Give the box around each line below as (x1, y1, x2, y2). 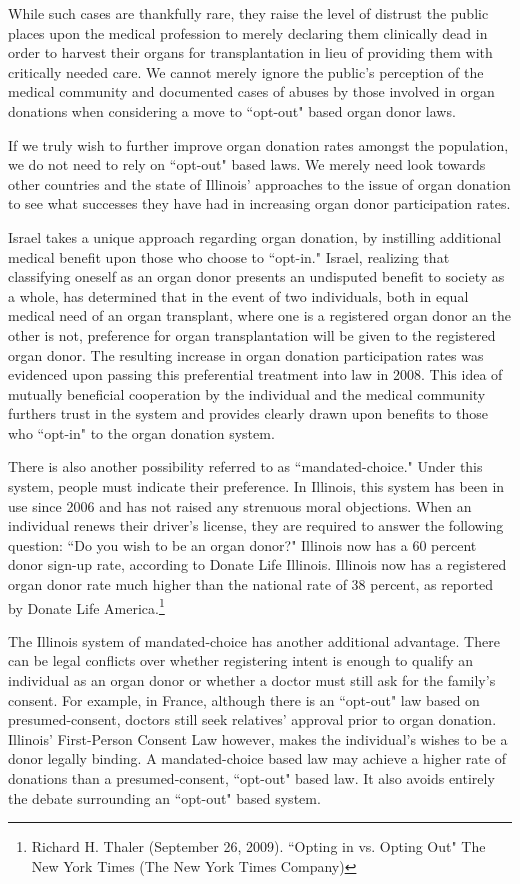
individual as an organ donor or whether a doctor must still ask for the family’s (8, 670, 496, 691)
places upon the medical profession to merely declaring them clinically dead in (8, 22, 488, 43)
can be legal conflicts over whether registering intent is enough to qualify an (8, 650, 474, 671)
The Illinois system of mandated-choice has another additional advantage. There (8, 630, 500, 651)
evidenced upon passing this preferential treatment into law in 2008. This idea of (8, 364, 503, 385)
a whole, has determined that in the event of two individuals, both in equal (8, 285, 469, 306)
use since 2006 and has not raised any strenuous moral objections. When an (8, 495, 472, 516)
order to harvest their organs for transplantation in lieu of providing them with (8, 42, 493, 63)
